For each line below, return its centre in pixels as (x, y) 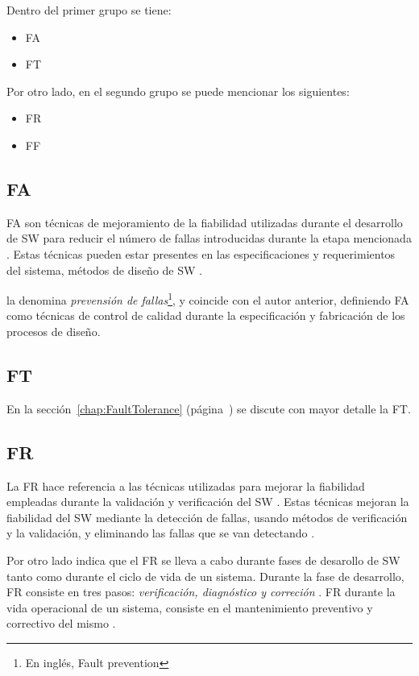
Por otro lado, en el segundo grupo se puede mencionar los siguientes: (178, 91)
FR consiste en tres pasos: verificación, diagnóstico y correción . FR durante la (201, 592)
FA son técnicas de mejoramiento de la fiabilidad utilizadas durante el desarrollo (205, 222)
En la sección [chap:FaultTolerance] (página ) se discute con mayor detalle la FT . (209, 408)
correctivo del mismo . (61, 623)
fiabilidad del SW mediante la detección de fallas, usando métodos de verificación (207, 517)
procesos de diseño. (54, 331)
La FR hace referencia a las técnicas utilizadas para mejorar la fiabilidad (186, 485)
